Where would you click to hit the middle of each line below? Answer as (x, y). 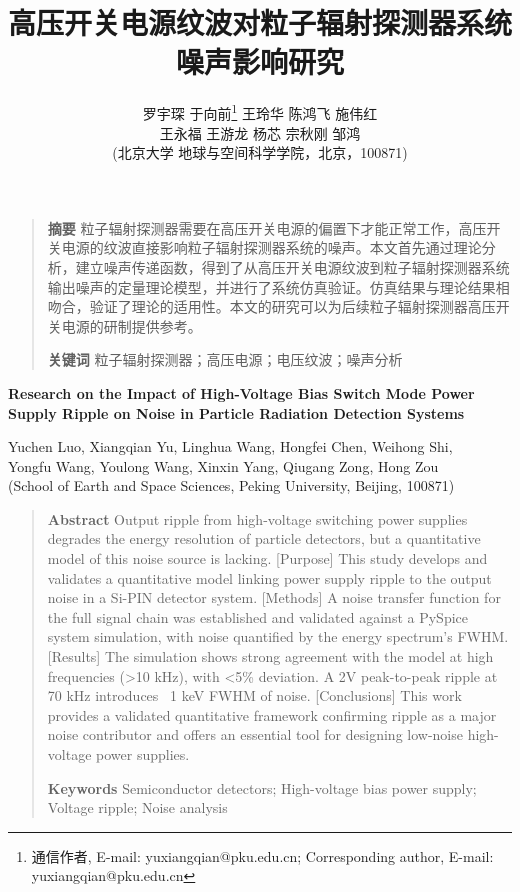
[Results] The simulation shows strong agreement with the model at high (270, 656)
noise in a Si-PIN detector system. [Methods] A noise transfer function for (274, 597)
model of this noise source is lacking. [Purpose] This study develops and (267, 558)
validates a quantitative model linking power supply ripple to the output (269, 577)
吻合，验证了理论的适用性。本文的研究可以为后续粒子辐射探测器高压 (271, 306)
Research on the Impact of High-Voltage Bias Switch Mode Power (241, 392)
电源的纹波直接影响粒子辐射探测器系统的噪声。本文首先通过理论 (271, 247)
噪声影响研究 (259, 61)
